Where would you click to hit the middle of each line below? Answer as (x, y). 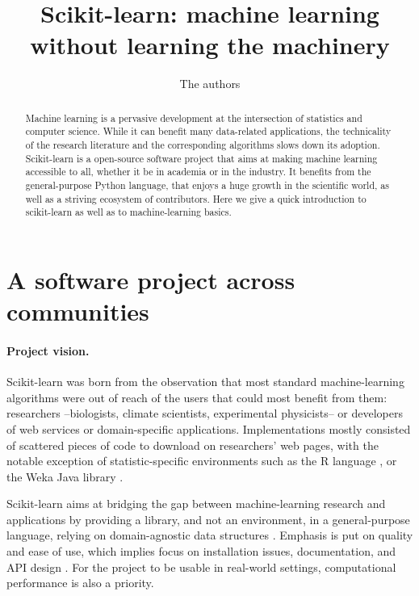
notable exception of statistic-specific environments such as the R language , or (202, 461)
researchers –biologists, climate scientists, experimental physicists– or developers (205, 413)
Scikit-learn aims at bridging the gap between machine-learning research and (196, 504)
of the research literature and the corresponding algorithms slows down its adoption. (203, 145)
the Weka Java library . (65, 476)
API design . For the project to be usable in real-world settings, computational (201, 567)
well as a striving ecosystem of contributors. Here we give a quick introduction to (196, 198)
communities (78, 311)
